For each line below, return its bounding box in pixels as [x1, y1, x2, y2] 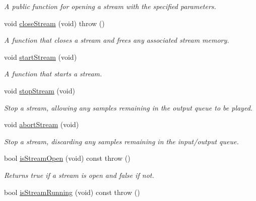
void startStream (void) [4, 51, 77, 62]
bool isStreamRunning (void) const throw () [4, 186, 140, 197]
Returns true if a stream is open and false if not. [4, 169, 154, 180]
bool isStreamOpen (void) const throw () [4, 153, 131, 163]
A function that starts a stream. [4, 68, 102, 79]
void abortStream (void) [4, 119, 79, 130]
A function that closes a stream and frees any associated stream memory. [4, 35, 229, 45]
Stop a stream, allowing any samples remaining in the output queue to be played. [4, 102, 253, 113]
